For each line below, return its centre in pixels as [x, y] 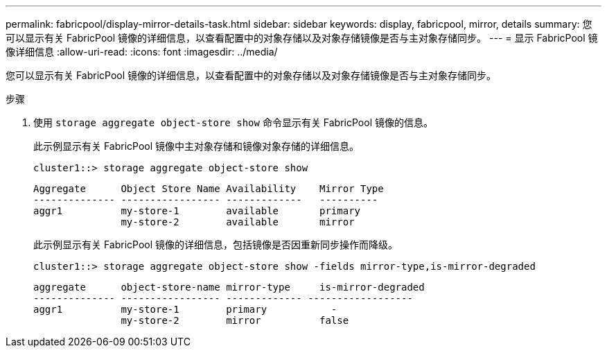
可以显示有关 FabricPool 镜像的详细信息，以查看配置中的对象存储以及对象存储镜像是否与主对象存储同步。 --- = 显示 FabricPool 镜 [302, 38]
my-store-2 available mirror [238, 222]
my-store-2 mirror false [235, 320]
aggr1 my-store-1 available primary [197, 211]
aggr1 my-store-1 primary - [185, 309]
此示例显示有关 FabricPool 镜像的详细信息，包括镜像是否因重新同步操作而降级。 [216, 244]
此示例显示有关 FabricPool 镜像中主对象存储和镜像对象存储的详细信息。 [196, 146]
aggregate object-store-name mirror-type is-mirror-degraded [229, 287]
